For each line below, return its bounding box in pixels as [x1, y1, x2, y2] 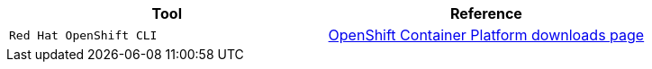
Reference [449, 4, 522, 22]
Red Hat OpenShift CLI [9, 28, 158, 42]
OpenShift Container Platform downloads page [328, 26, 645, 44]
